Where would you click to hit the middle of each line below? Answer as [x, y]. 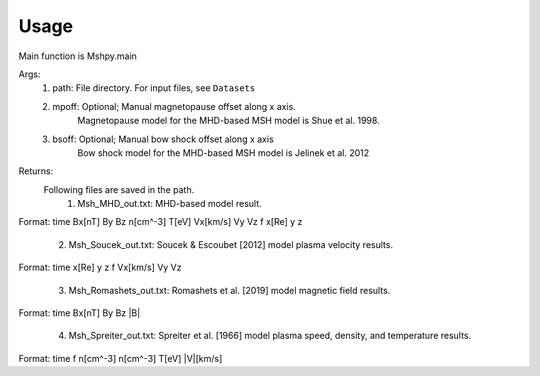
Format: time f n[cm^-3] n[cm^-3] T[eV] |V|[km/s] [120, 358]
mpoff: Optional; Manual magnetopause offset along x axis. [174, 106]
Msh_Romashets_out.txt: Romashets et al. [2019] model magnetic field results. [229, 290]
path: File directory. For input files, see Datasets [154, 88]
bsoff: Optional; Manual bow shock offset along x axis [163, 139]
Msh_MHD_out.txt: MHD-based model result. [169, 204]
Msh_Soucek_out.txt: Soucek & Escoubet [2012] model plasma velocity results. [231, 244]
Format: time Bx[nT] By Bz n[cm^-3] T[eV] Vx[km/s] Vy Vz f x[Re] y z [160, 222]
